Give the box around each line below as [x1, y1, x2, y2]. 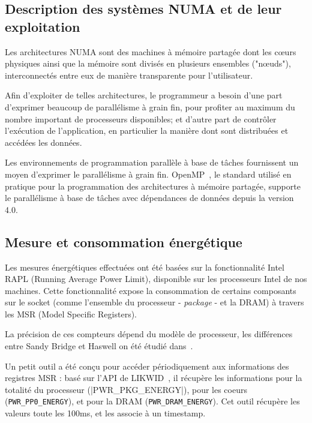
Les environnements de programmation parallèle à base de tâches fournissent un [5, 156, 299, 169]
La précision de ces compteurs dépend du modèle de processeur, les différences [5, 328, 293, 340]
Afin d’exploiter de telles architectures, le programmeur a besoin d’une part [5, 89, 283, 101]
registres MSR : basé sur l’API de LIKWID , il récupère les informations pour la [5, 371, 302, 384]
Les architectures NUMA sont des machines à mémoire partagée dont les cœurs [5, 45, 296, 58]
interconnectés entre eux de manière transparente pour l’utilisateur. [5, 68, 253, 81]
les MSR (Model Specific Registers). [5, 307, 137, 320]
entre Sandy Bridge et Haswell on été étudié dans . [5, 340, 193, 352]
